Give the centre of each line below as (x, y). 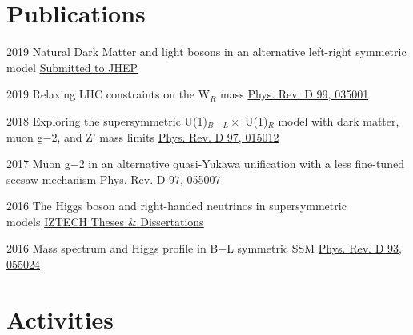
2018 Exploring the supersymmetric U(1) (107, 120)
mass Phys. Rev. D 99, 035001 (295, 94)
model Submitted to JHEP (72, 67)
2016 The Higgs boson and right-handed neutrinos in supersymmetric (176, 206)
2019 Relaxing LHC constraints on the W (108, 94)
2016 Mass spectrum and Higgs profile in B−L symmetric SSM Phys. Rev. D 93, (204, 248)
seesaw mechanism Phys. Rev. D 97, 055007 (114, 179)
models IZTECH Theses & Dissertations (105, 221)
